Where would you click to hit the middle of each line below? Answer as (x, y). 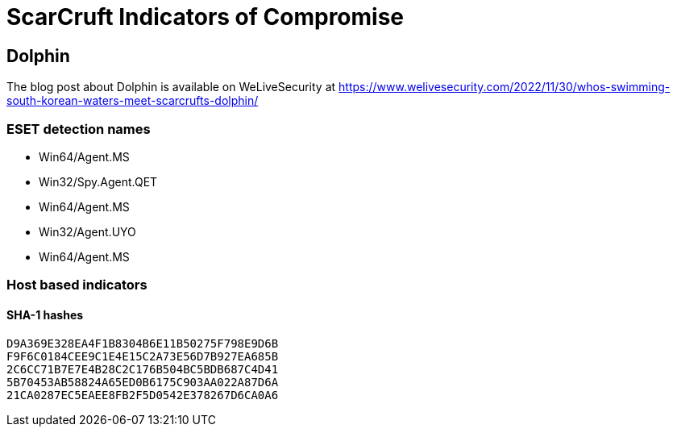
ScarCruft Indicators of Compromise (206, 17)
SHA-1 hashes (45, 314)
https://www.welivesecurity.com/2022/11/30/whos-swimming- (505, 87)
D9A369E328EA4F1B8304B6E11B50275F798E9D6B (143, 343)
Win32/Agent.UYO (87, 231)
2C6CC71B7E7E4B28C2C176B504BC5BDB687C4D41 (143, 369)
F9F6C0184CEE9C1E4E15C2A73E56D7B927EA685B (143, 356)
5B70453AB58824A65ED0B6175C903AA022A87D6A (143, 382)
